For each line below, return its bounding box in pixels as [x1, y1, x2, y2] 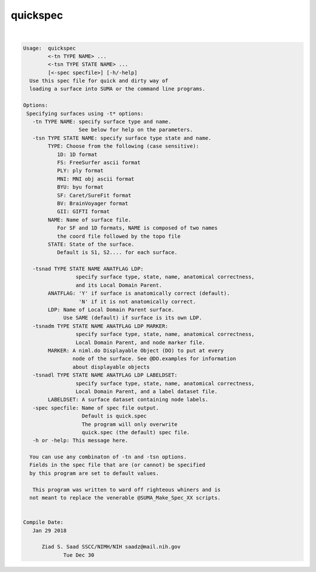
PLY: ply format [57, 167, 104, 174]
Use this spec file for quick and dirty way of [29, 78, 169, 84]
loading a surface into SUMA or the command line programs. [29, 85, 205, 92]
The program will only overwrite [81, 421, 178, 428]
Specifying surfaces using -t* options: [26, 110, 144, 117]
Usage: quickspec [23, 44, 76, 51]
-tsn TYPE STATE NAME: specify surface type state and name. [32, 134, 212, 141]
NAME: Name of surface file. [47, 216, 132, 223]
